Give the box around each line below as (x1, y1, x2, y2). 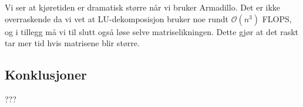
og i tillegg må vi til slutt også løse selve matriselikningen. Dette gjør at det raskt (5, 25, 299, 37)
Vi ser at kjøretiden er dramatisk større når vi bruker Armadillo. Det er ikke (5, 1, 281, 13)
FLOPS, (262, 12, 292, 25)
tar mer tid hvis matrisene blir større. (5, 37, 140, 49)
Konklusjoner (5, 65, 87, 84)
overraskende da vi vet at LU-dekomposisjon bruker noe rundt (5, 12, 228, 25)
